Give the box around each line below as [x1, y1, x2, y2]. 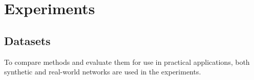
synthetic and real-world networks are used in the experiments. [4, 66, 201, 77]
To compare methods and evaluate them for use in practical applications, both [4, 56, 250, 67]
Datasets [4, 32, 51, 48]
